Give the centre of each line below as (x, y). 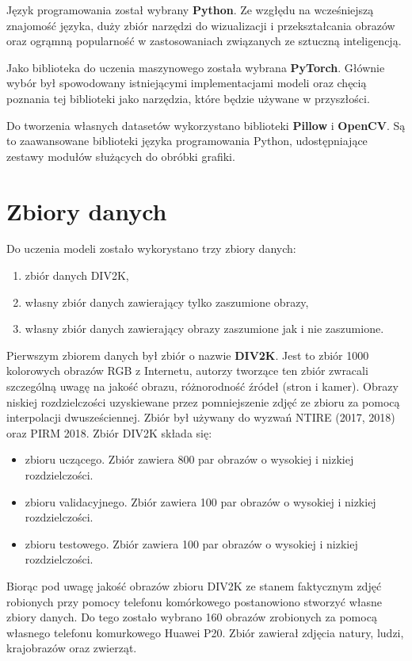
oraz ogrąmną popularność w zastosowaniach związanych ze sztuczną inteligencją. (204, 41)
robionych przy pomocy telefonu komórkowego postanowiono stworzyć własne (195, 601)
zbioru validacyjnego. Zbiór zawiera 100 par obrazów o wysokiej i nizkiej (200, 501)
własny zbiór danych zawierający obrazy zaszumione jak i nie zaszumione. (204, 329)
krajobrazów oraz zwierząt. (72, 648)
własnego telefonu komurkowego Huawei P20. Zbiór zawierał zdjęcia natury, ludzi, (205, 632)
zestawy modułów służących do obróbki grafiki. (121, 156)
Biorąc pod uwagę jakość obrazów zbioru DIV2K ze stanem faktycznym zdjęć (194, 585)
